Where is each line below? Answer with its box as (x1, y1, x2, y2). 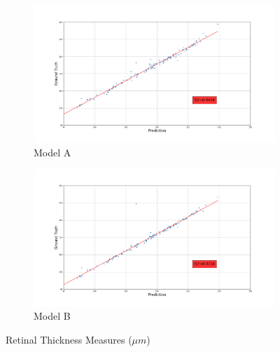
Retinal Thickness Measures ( (6, 332, 132, 346)
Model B (34, 309, 71, 323)
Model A (34, 144, 71, 159)
